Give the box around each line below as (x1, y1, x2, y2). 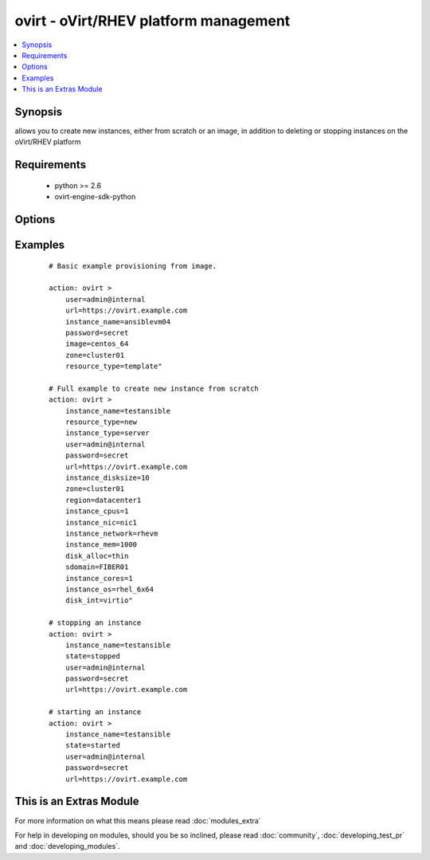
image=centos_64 (64, 340, 129, 348)
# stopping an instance (49, 618, 142, 627)
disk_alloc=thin (64, 551, 129, 560)
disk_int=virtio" (64, 596, 133, 605)
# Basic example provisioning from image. (49, 261, 217, 270)
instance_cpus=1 (64, 507, 129, 516)
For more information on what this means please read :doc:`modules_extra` (14, 815, 262, 825)
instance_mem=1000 (64, 540, 138, 549)
